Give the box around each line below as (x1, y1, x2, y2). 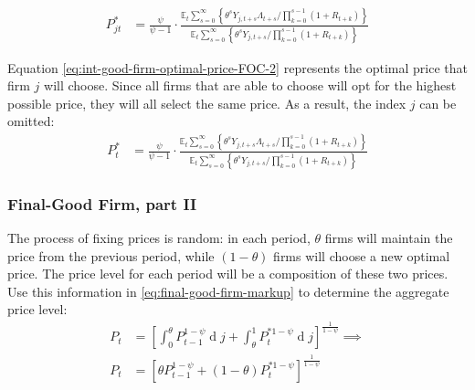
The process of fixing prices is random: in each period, (7, 227, 311, 247)
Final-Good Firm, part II (7, 192, 197, 215)
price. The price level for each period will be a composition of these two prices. (7, 264, 449, 283)
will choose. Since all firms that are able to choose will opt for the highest (44, 76, 457, 95)
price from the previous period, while (7, 246, 215, 265)
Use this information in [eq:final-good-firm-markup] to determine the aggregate (7, 281, 449, 300)
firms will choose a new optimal (273, 246, 450, 265)
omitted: (7, 111, 55, 131)
